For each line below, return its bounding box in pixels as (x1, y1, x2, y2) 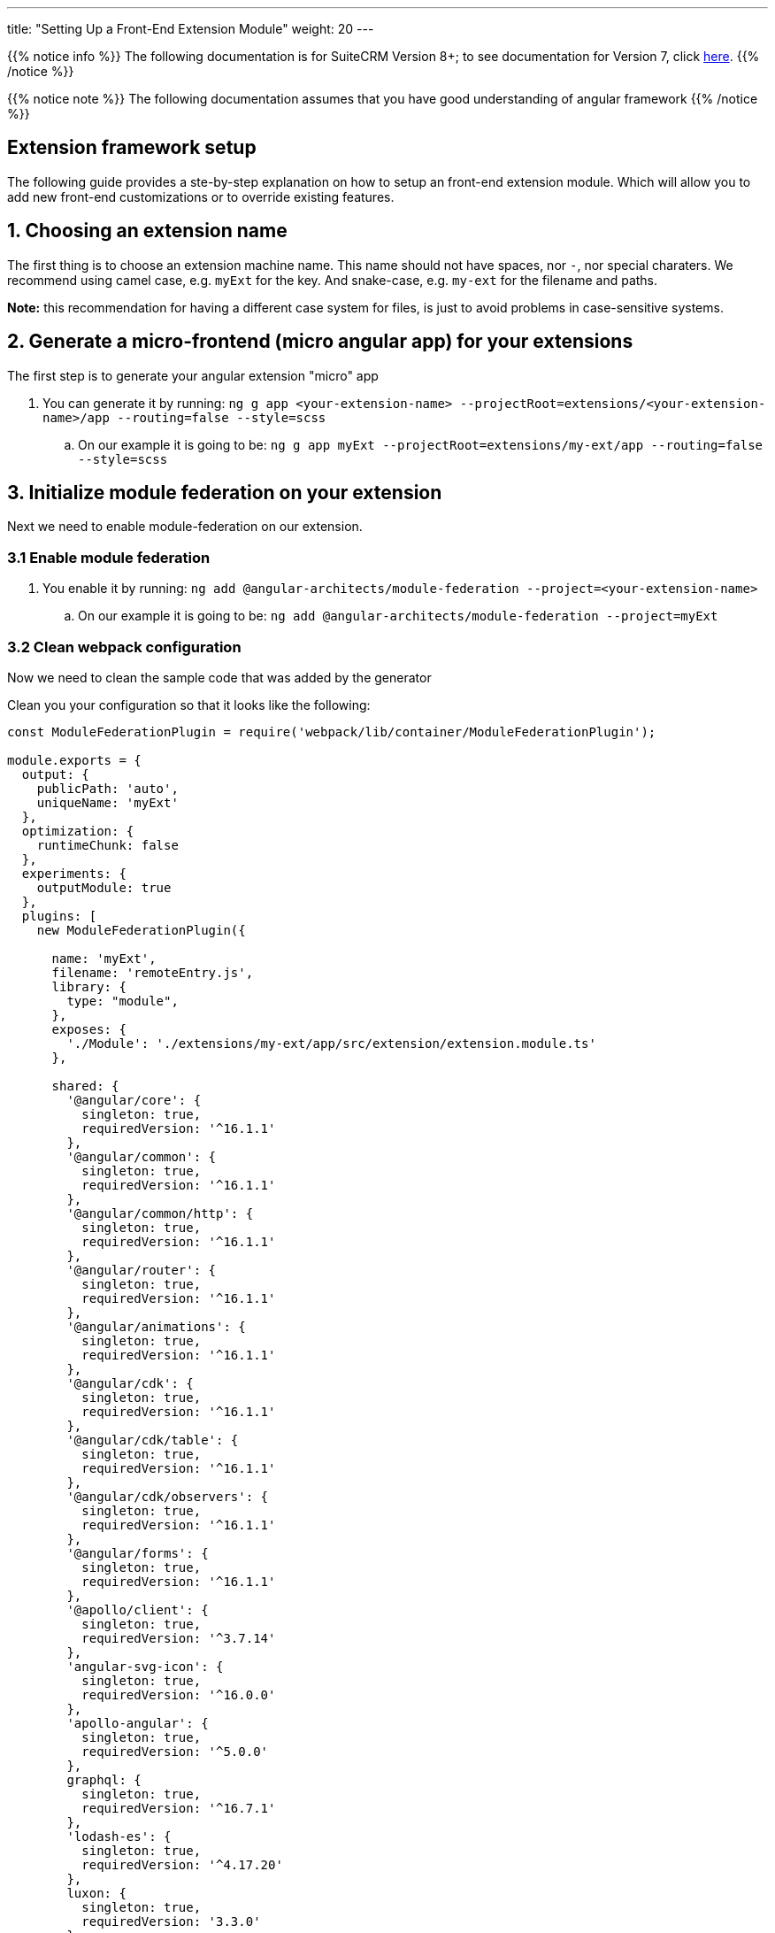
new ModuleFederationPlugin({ (36, 922, 246, 937)
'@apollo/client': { (66, 1602, 209, 1617)
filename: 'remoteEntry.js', (51, 965, 254, 980)
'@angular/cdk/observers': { (66, 1489, 269, 1504)
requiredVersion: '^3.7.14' (81, 1630, 276, 1645)
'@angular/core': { (66, 1092, 202, 1107)
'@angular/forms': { (66, 1545, 209, 1560)
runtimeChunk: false (36, 837, 179, 852)
